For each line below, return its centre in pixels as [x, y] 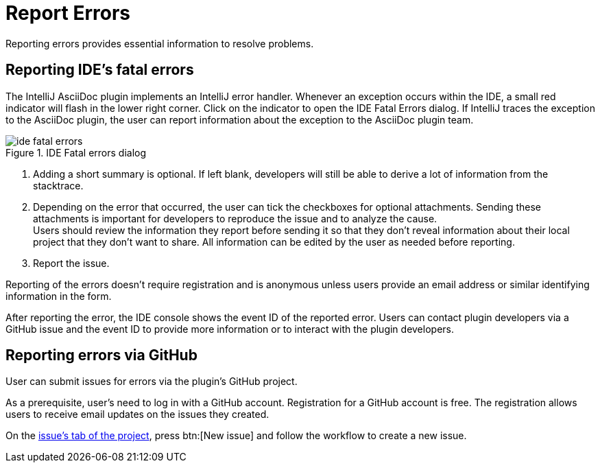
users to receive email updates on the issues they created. [137, 414]
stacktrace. [58, 185]
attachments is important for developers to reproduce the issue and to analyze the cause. [235, 218]
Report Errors [68, 13]
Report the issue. [71, 263]
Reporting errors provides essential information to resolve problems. [160, 43]
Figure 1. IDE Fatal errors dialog [76, 152]
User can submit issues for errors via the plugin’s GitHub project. [152, 382]
